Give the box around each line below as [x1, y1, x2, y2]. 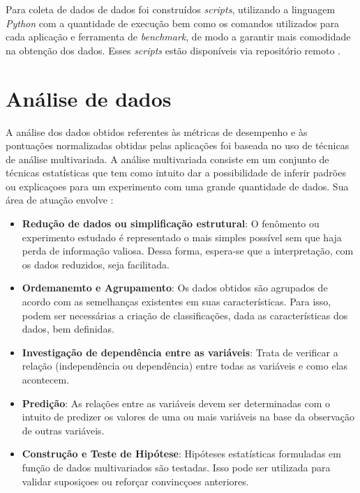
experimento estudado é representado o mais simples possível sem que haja [22, 229, 342, 244]
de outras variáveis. [22, 423, 105, 437]
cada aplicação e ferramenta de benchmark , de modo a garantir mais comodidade [6, 29, 351, 44]
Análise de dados [6, 84, 172, 112]
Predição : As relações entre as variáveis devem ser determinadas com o [22, 395, 330, 410]
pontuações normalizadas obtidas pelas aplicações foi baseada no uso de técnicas [6, 138, 350, 153]
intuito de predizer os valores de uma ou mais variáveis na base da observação [22, 409, 355, 424]
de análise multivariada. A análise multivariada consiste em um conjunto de [6, 151, 329, 166]
